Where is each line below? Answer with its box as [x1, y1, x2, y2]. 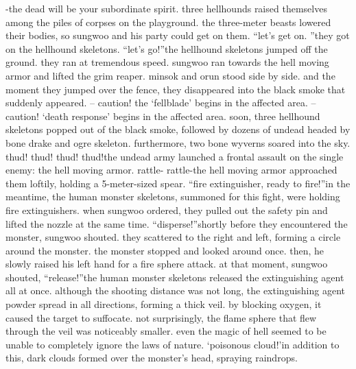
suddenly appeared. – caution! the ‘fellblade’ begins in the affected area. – [5, 95, 316, 110]
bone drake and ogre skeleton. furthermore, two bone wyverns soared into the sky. [5, 135, 351, 150]
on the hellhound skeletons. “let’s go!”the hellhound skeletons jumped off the [5, 41, 328, 56]
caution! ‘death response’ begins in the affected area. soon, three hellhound [5, 108, 320, 123]
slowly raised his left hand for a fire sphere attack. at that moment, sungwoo [5, 257, 328, 271]
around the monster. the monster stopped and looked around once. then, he [5, 243, 324, 257]
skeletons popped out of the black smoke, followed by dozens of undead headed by [5, 122, 351, 136]
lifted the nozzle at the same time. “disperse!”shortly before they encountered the [5, 216, 348, 230]
